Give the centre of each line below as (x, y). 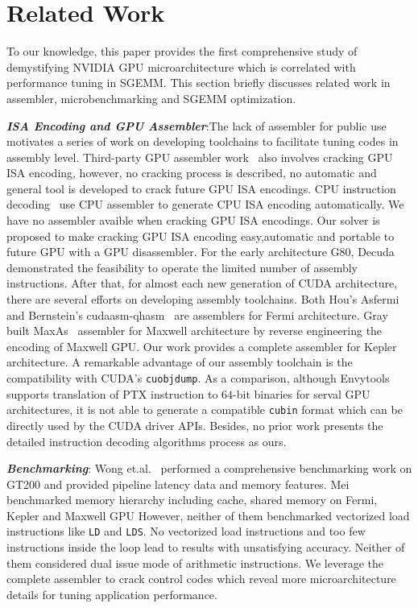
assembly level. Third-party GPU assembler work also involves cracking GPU (200, 157)
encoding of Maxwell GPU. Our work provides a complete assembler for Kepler (202, 346)
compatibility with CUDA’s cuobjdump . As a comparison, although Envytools (198, 378)
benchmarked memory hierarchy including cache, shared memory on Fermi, (192, 500)
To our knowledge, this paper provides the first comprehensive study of (182, 51)
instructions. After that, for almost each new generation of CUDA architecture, (202, 283)
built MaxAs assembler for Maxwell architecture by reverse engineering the (195, 331)
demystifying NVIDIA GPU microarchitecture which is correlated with (181, 66)
